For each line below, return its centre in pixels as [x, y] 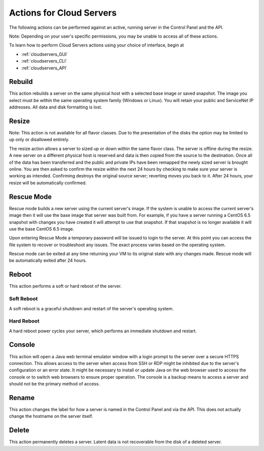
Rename [22, 397]
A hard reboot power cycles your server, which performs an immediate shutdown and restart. [103, 331]
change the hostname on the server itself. [51, 416]
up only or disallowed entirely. [39, 140]
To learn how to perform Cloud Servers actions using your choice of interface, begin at [97, 45]
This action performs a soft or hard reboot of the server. [65, 286]
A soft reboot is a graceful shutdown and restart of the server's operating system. [91, 308]
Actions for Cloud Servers [63, 13]
